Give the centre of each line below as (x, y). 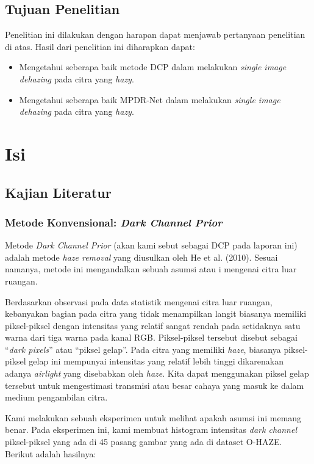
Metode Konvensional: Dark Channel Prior (114, 222)
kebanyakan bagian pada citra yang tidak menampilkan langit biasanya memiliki (156, 314)
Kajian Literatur (58, 192)
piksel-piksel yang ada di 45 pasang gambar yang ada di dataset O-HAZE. (144, 442)
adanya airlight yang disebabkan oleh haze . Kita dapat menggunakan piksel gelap (157, 373)
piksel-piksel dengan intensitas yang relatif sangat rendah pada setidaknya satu (153, 325)
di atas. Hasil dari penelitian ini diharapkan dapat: (100, 46)
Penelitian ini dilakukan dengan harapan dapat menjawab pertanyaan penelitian (155, 34)
